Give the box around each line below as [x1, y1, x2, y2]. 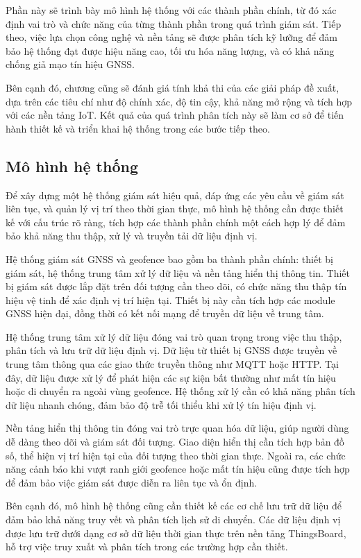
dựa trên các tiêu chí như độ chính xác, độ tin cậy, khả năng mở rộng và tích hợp [6, 94, 353, 108]
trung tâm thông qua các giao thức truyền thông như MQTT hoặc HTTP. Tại [6, 357, 339, 371]
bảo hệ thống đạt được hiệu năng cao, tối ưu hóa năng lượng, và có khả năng [6, 43, 335, 58]
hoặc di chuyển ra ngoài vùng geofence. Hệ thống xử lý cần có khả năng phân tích [6, 384, 355, 398]
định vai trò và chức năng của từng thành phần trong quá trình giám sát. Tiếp [6, 16, 342, 31]
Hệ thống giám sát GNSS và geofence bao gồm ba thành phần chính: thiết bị [6, 251, 333, 266]
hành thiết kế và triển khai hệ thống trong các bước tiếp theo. [6, 121, 270, 135]
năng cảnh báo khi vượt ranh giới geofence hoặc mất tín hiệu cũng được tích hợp [6, 462, 350, 476]
